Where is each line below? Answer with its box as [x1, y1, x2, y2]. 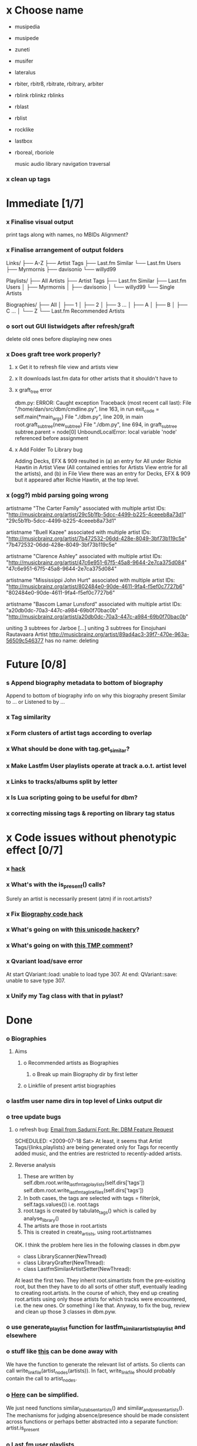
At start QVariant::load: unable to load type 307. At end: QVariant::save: [6, 970, 178, 978]
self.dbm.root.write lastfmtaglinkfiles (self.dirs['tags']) [23, 1187, 144, 1195]
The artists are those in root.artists [23, 1222, 107, 1229]
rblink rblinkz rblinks [14, 91, 65, 99]
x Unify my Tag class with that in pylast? [6, 992, 123, 1000]
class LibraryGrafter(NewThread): [23, 1259, 105, 1266]
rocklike [14, 126, 34, 133]
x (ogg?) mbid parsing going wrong [6, 491, 109, 499]
